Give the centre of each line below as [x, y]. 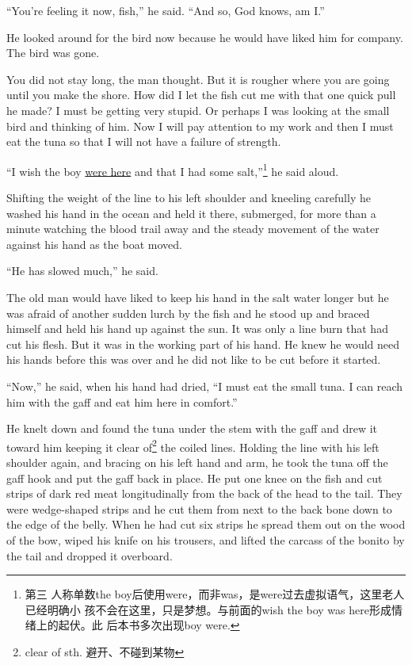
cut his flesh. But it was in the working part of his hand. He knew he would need [203, 344]
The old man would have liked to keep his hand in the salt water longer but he [198, 297]
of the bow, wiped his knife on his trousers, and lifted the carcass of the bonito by [206, 539]
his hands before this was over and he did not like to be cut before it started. [194, 359]
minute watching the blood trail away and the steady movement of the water [193, 229]
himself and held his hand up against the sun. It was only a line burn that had [197, 329]
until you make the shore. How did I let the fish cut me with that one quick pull [201, 95]
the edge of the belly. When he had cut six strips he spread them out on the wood [206, 524]
